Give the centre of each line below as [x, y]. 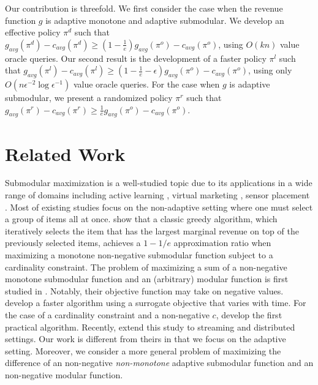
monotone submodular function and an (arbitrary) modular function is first [147, 279]
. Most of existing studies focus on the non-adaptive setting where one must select [159, 207]
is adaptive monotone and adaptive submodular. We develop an [165, 20]
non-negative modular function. [64, 374]
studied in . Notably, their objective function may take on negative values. [144, 290]
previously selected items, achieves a [73, 243]
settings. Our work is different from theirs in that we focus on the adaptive [146, 339]
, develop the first [249, 315]
